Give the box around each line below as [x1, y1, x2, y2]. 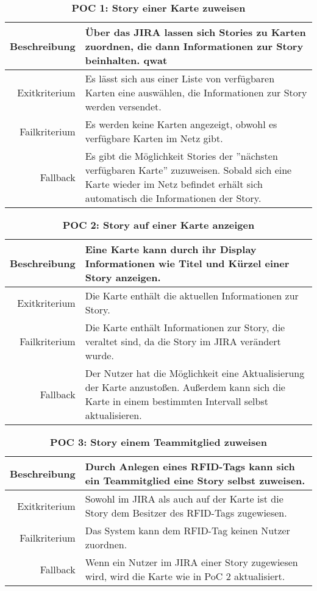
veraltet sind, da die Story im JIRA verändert [85, 334, 281, 348]
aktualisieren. [85, 408, 142, 422]
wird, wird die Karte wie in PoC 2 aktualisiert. [85, 569, 285, 583]
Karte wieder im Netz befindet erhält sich [85, 177, 263, 191]
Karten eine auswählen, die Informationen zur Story [85, 85, 307, 99]
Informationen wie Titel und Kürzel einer [85, 256, 290, 270]
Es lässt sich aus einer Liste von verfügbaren [85, 71, 275, 85]
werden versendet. [85, 99, 162, 113]
